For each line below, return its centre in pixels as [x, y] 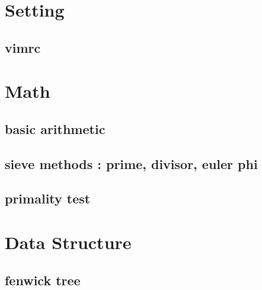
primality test [48, 198]
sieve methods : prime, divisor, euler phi [131, 163]
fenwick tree [43, 280]
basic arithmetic [55, 128]
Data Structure [68, 242]
